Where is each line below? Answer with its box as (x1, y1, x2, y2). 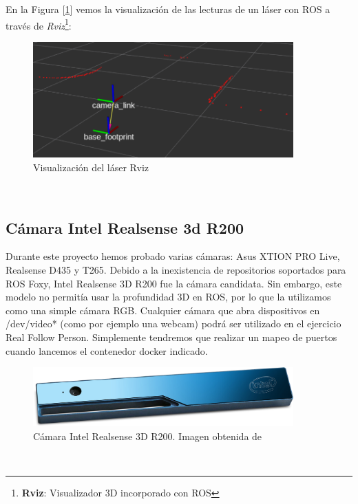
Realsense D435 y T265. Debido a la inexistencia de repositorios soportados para (6, 262, 346, 276)
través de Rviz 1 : (6, 16, 72, 32)
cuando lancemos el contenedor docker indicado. (6, 343, 208, 358)
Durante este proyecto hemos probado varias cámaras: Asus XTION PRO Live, (6, 249, 340, 263)
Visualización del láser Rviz (33, 160, 149, 174)
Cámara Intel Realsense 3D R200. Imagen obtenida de (33, 428, 262, 443)
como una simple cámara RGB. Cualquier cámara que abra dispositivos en (6, 303, 320, 317)
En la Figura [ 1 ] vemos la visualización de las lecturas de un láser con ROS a (6, 2, 330, 16)
